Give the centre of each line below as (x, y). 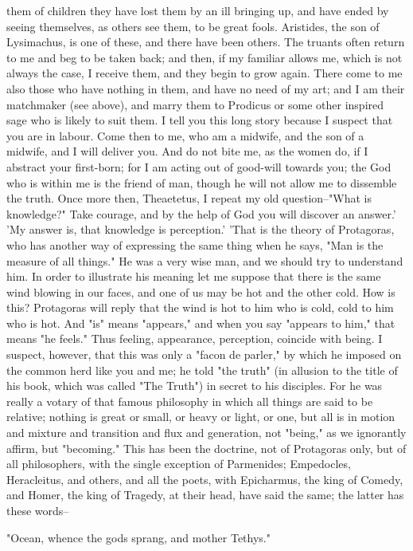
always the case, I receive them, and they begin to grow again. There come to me (205, 73)
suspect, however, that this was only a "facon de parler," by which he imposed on (204, 354)
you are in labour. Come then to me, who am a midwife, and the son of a (185, 135)
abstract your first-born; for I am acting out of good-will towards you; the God (199, 166)
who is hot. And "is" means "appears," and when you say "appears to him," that (201, 323)
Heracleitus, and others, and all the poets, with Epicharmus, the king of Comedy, (205, 479)
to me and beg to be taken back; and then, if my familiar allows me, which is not (205, 57)
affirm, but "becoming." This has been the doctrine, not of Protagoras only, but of (206, 448)
